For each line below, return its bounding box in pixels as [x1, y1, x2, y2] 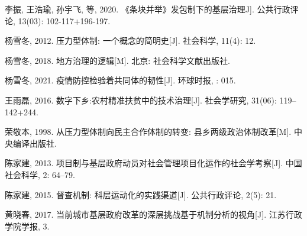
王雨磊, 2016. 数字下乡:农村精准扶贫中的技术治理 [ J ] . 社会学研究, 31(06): [5, 93, 277, 106]
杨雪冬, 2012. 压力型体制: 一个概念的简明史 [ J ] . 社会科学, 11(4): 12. [5, 34, 256, 47]
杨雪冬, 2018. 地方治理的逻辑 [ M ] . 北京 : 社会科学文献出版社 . [5, 54, 230, 66]
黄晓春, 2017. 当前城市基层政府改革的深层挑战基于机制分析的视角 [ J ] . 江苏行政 [5, 208, 302, 221]
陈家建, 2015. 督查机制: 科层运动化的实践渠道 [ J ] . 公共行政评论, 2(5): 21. [5, 188, 277, 201]
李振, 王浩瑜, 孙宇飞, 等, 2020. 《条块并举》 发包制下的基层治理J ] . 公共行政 [5, 3, 290, 15]
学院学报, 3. [5, 219, 50, 232]
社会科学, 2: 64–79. [5, 168, 75, 180]
